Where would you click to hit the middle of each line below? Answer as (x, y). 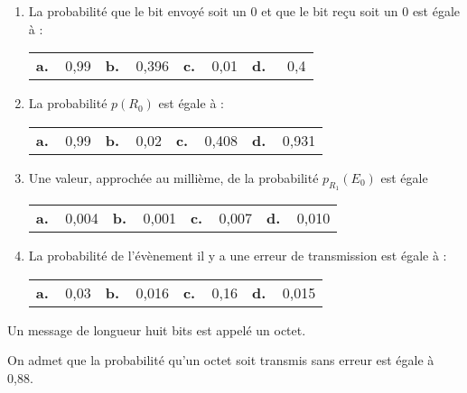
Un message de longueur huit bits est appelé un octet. (157, 329)
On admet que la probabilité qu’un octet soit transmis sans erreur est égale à (221, 360)
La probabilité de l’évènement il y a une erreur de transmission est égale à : (238, 255)
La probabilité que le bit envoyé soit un (137, 11)
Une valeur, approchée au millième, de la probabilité (173, 177)
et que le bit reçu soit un (330, 11)
